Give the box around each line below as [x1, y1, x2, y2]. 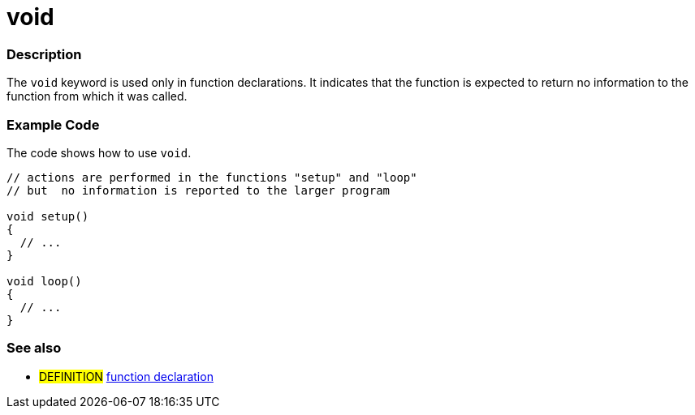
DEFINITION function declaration [39, 369, 214, 383]
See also [6, 340, 62, 357]
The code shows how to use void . [6, 145, 192, 160]
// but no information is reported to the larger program [6, 183, 391, 197]
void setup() [6, 209, 89, 223]
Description [6, 45, 82, 62]
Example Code [6, 116, 100, 133]
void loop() [6, 274, 82, 288]
